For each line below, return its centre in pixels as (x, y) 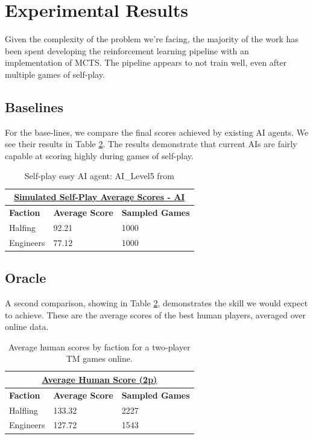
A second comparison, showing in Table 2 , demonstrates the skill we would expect (156, 302)
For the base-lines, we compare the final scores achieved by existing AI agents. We (157, 132)
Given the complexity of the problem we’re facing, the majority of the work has (152, 39)
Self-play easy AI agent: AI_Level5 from (99, 176)
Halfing (22, 227)
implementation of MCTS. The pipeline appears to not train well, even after (146, 62)
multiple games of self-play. (55, 74)
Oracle (26, 278)
